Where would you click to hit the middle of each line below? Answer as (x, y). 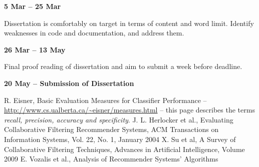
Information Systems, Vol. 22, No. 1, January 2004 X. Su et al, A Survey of (120, 139)
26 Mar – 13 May (35, 49)
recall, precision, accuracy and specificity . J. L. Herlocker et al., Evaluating (119, 119)
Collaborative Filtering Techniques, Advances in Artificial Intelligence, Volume (124, 149)
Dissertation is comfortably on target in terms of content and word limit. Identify (129, 23)
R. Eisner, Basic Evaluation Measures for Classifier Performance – (105, 100)
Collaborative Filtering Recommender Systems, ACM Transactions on (111, 129)
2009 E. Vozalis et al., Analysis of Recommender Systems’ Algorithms (111, 159)
